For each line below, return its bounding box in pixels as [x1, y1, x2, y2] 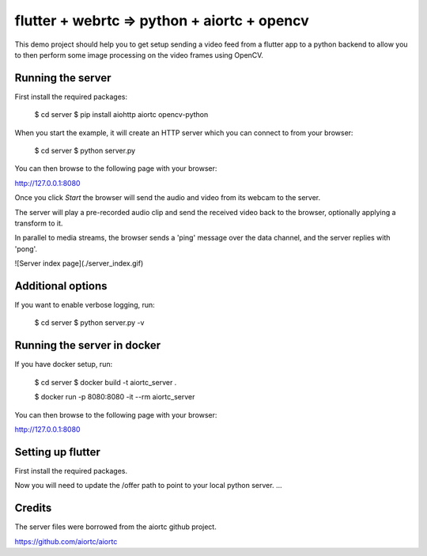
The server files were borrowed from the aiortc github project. [14, 522, 217, 531]
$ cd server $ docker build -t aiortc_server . [34, 377, 177, 387]
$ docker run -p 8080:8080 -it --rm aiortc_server [34, 392, 195, 402]
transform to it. [14, 218, 63, 228]
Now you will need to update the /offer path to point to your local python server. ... [14, 481, 282, 490]
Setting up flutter [14, 445, 100, 459]
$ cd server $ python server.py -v [34, 318, 145, 327]
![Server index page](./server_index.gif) [14, 259, 144, 268]
